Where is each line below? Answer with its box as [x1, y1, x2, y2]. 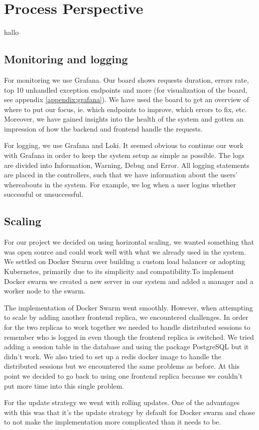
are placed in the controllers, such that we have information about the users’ [4, 169, 238, 180]
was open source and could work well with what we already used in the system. [4, 246, 246, 257]
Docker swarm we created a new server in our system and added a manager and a [4, 276, 254, 286]
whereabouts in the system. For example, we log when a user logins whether [4, 179, 236, 189]
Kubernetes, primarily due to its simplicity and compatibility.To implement [4, 266, 234, 277]
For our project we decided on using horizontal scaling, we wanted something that [4, 237, 254, 247]
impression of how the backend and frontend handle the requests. [4, 123, 203, 134]
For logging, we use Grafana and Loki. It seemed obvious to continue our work [4, 140, 244, 150]
